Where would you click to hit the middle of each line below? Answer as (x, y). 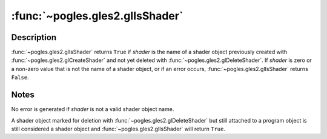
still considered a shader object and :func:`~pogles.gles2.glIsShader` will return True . (118, 129)
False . (20, 77)
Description (34, 37)
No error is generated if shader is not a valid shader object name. (93, 109)
